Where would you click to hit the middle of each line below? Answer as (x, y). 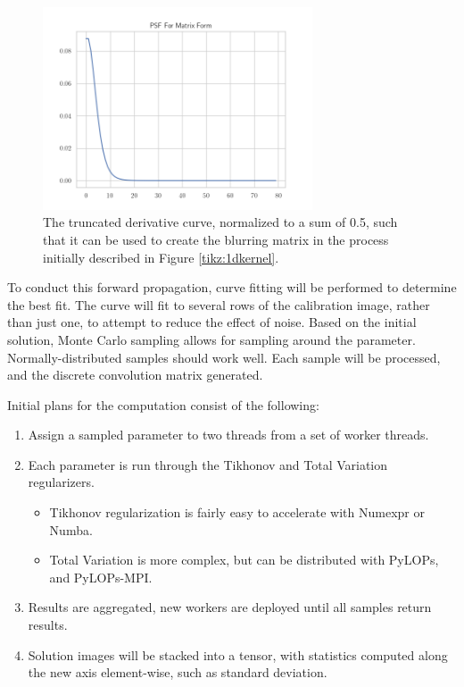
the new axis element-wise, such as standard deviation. (178, 672)
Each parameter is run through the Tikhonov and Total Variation (208, 464)
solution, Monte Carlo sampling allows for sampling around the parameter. (211, 339)
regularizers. (61, 482)
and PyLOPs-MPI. (101, 577)
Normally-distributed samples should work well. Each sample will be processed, (224, 357)
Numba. (71, 529)
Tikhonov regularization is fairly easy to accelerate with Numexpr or (237, 512)
